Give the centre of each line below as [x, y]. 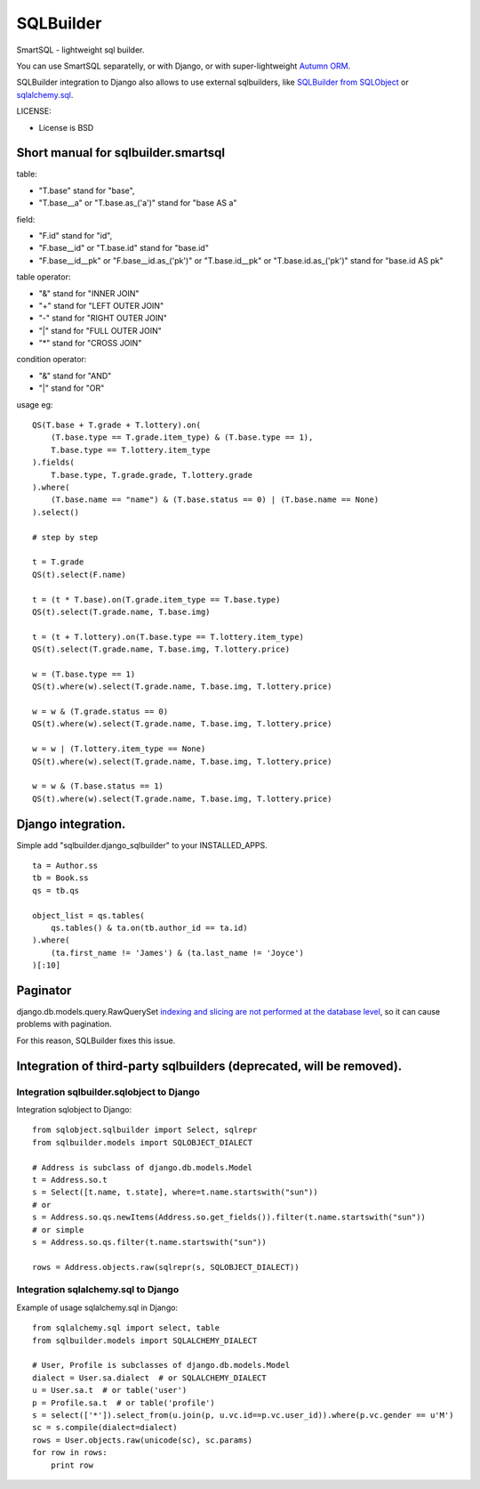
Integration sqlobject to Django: [74, 1110]
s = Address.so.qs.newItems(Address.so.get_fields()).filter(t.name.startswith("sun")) [229, 1218]
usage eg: [35, 404]
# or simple [58, 1230]
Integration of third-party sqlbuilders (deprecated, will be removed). [209, 1066]
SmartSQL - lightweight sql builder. [80, 50]
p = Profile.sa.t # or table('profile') [124, 1403]
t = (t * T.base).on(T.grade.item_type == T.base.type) [156, 599]
